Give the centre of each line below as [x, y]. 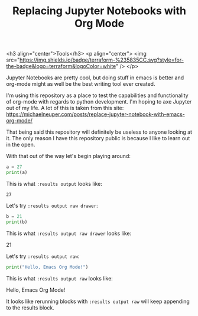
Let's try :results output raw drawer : [52, 205]
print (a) [17, 173]
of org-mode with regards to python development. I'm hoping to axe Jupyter [99, 102]
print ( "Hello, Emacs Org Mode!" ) [47, 267]
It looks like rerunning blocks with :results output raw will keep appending [98, 301]
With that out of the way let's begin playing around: [69, 156]
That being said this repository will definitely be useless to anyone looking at [99, 132]
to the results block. [30, 307]
